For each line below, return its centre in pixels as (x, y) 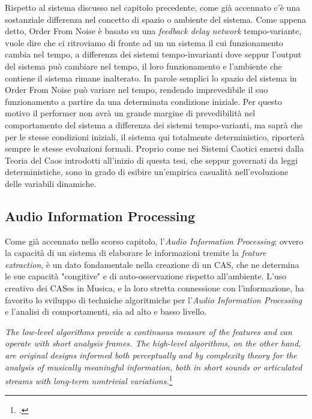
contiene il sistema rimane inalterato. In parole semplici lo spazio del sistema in (151, 78)
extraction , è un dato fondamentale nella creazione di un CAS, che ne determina (152, 264)
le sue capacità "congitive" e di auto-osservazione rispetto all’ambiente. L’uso (146, 276)
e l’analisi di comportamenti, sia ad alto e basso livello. (106, 311)
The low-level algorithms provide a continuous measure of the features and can (148, 331)
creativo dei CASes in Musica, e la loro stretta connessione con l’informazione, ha (154, 288)
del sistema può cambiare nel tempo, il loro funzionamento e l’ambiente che (143, 66)
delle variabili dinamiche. (51, 183)
